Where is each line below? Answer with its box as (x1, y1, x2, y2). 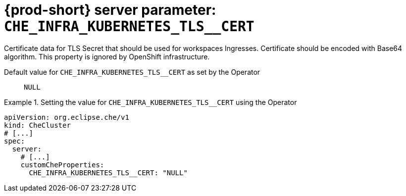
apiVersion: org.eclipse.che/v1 (4, 113, 129, 121)
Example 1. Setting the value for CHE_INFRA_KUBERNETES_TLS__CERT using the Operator (4, 98, 297, 106)
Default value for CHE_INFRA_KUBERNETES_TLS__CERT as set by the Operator (4, 67, 260, 76)
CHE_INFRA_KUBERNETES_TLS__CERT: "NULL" (29, 168, 188, 177)
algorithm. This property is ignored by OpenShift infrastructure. (4, 52, 210, 61)
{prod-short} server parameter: (4, 1, 216, 18)
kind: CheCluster (4, 121, 71, 129)
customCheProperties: (20, 160, 104, 169)
